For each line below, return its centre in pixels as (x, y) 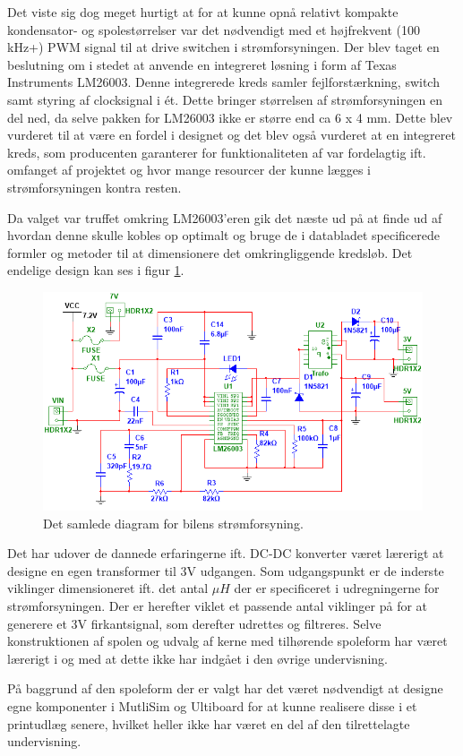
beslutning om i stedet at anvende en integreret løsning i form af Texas (202, 64)
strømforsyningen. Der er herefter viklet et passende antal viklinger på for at (218, 606)
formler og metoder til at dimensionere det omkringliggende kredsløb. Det (210, 252)
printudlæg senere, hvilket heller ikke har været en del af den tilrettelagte (209, 723)
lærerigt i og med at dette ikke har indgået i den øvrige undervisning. (197, 658)
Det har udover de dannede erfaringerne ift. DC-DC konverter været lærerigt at (226, 553)
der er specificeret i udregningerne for (337, 588)
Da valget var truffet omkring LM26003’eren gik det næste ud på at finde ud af (225, 217)
